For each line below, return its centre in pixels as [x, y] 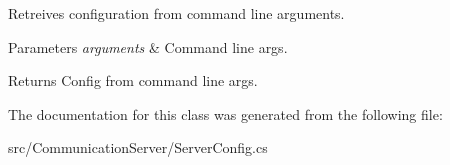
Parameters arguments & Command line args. [148, 46]
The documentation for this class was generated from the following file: [225, 113]
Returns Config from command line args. [133, 80]
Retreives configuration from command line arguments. [176, 13]
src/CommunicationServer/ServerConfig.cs [138, 147]
